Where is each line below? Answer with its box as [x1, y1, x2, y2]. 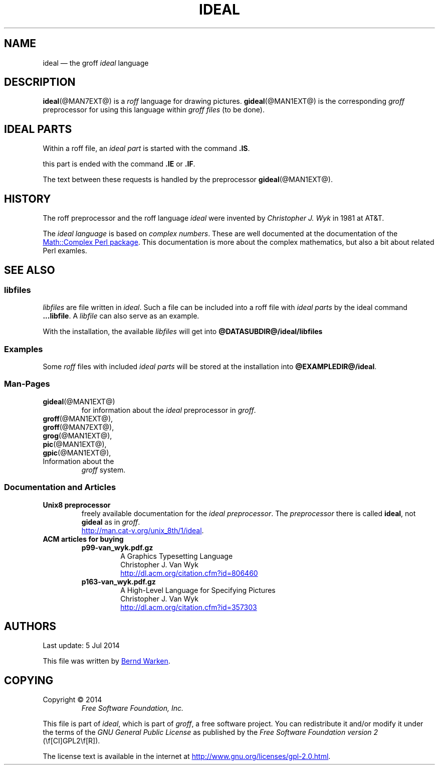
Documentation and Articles [4, 482, 116, 493]
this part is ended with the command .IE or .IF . [43, 160, 195, 169]
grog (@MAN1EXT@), [43, 431, 112, 440]
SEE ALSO [4, 263, 55, 276]
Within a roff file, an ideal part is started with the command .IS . [43, 144, 250, 153]
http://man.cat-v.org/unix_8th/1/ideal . [81, 526, 204, 535]
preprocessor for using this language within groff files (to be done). [43, 105, 265, 114]
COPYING [4, 674, 54, 687]
